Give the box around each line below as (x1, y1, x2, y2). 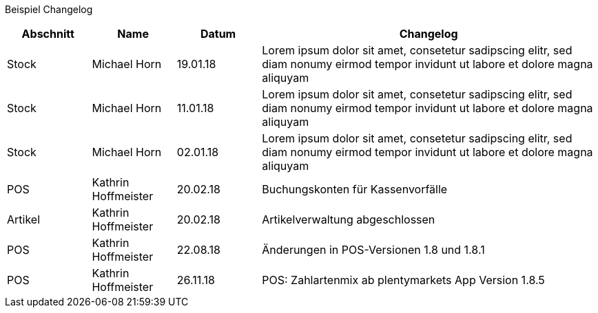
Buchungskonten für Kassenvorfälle (262, 182, 448, 196)
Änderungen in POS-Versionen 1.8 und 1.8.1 (262, 243, 485, 257)
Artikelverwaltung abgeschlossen (262, 213, 435, 226)
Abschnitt (21, 27, 74, 41)
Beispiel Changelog (5, 3, 93, 15)
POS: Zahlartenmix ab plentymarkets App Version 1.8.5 (262, 273, 545, 287)
